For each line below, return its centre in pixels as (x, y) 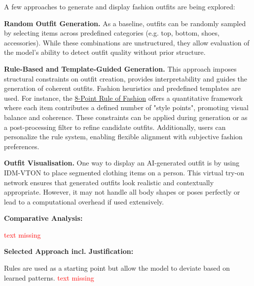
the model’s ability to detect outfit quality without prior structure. (105, 52)
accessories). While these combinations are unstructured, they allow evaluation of (127, 42)
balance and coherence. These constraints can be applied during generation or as (126, 117)
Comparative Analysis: (43, 218)
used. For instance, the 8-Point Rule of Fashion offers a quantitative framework (124, 98)
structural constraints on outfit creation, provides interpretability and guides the (126, 78)
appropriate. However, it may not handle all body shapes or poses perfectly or (122, 192)
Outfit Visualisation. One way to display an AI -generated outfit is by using (122, 163)
